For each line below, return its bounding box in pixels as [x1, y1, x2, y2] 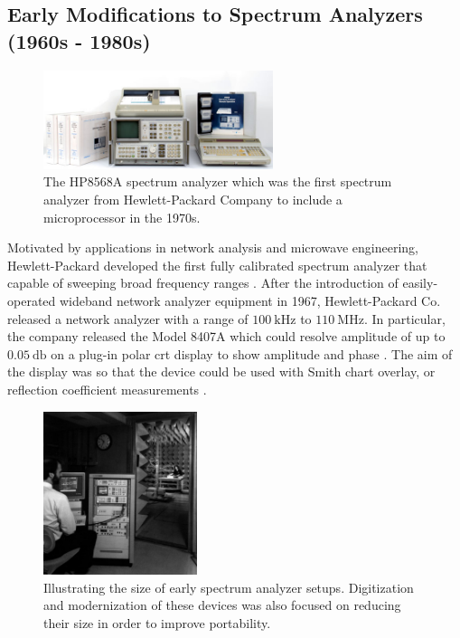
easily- [402, 273, 438, 292]
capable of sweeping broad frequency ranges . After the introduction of [7, 273, 399, 292]
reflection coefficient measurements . [7, 379, 207, 398]
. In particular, [363, 309, 446, 328]
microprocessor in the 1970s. [43, 207, 201, 226]
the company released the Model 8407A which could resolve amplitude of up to [7, 327, 446, 346]
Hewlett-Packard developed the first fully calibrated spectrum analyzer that [7, 255, 427, 274]
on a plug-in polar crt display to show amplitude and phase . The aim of [51, 344, 453, 363]
